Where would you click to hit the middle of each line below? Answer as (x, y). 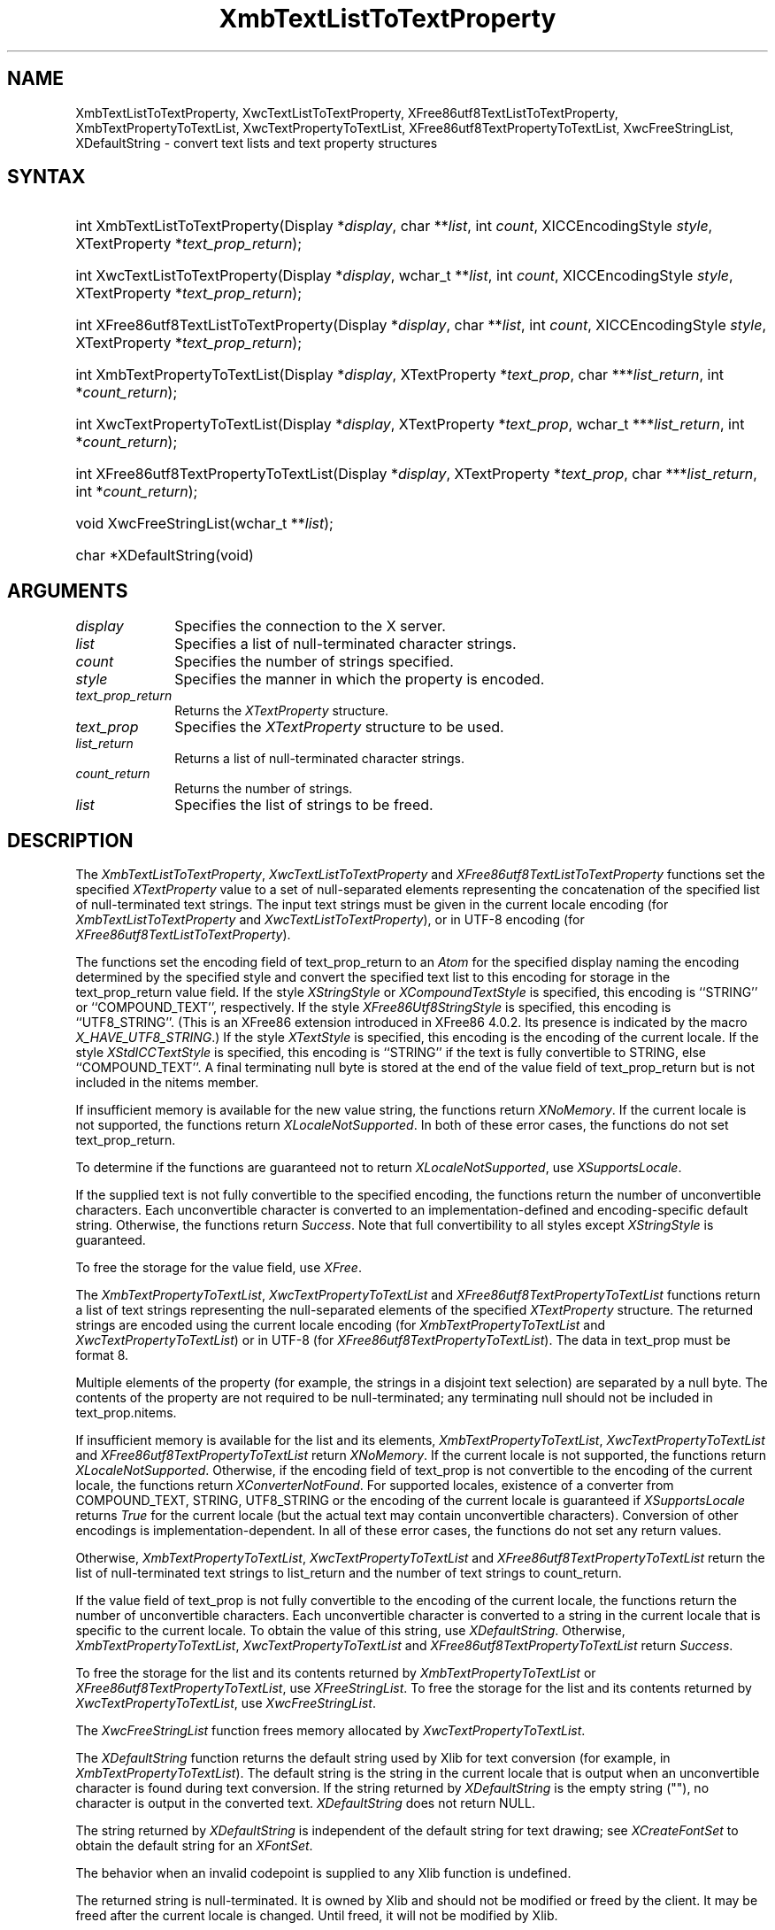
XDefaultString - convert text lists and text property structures (257, 143)
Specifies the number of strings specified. (314, 662)
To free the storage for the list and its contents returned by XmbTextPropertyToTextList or (336, 1673)
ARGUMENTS (68, 591)
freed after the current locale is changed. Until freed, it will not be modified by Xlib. (317, 1916)
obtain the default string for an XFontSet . (194, 1846)
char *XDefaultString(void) (165, 556)
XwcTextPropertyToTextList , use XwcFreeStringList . (226, 1703)
